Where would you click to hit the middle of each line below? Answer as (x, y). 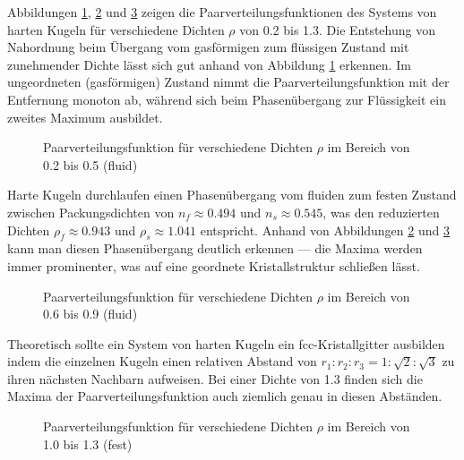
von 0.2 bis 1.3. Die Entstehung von (337, 29)
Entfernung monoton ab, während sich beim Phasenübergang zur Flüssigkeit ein (227, 99)
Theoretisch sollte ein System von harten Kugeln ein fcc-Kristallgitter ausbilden (226, 343)
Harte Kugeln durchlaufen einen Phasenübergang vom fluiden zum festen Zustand (232, 195)
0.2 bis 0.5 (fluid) (90, 164)
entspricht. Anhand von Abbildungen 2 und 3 (325, 230)
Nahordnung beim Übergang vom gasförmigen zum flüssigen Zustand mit (208, 47)
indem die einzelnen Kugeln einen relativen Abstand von (162, 361)
